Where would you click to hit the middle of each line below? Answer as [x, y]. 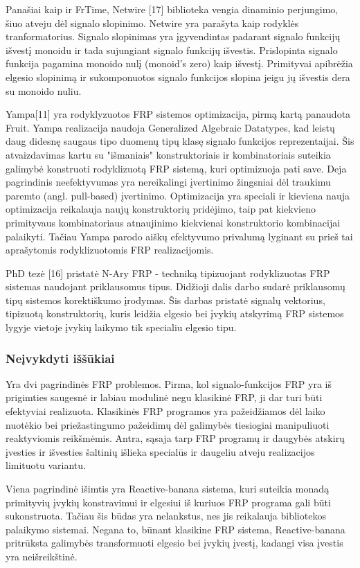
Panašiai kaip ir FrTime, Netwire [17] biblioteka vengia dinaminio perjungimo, [172, 9]
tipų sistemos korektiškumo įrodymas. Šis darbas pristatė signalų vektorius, [165, 300]
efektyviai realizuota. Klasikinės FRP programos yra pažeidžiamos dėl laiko [165, 411]
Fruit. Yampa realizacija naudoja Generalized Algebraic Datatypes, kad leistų [170, 127]
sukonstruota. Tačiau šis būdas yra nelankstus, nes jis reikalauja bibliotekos [166, 516]
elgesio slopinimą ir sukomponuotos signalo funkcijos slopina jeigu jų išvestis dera [178, 77]
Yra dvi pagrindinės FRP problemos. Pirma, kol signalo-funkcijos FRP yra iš [169, 383]
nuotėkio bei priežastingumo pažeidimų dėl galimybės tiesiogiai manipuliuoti [168, 424]
